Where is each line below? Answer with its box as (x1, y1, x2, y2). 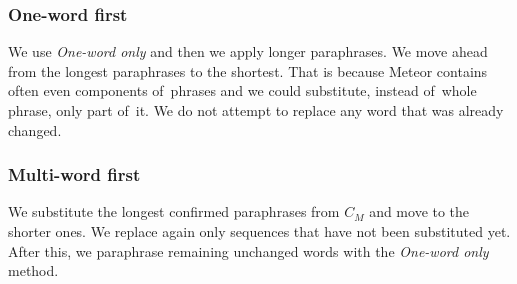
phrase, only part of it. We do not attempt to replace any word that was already (8, 100, 504, 120)
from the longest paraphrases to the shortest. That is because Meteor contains (8, 60, 488, 81)
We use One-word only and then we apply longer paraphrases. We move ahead (8, 41, 488, 62)
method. (8, 260, 59, 281)
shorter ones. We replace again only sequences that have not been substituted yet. (8, 221, 511, 241)
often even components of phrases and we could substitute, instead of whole (8, 80, 477, 101)
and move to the (369, 201, 470, 222)
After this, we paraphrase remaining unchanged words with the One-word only (8, 240, 489, 261)
